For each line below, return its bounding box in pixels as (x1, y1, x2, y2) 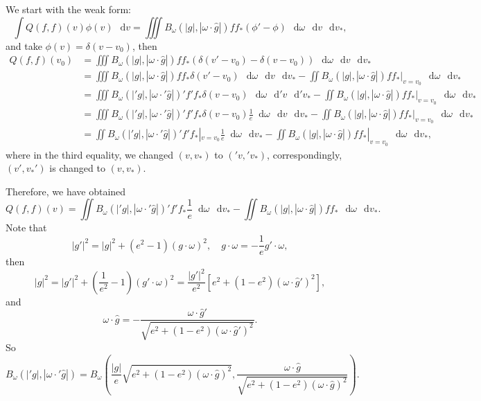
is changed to (49, 161, 105, 175)
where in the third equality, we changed (6, 147, 173, 161)
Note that (6, 220, 47, 235)
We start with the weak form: (6, 2, 131, 16)
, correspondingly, (267, 147, 342, 161)
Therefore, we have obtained (6, 184, 126, 198)
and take (6, 38, 42, 53)
